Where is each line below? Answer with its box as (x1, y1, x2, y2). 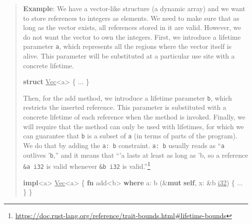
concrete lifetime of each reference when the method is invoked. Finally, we (23, 112, 246, 122)
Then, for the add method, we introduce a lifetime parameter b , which (23, 92, 232, 103)
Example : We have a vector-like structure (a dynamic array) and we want (23, 3, 246, 13)
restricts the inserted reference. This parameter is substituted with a (23, 102, 226, 112)
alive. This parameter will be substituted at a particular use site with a (23, 51, 235, 61)
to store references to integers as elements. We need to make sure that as (23, 13, 239, 23)
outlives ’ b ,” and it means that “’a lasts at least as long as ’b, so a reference (23, 149, 248, 160)
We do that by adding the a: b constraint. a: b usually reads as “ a (23, 140, 225, 150)
